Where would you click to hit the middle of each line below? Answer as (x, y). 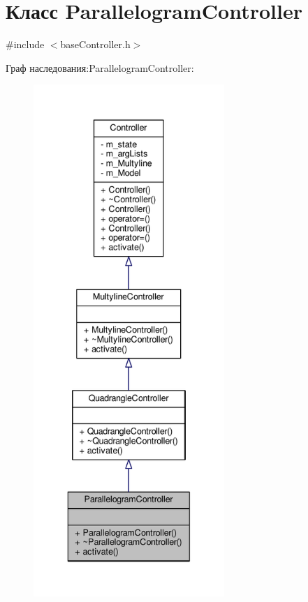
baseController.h (95, 44)
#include (25, 44)
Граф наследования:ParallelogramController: (100, 67)
